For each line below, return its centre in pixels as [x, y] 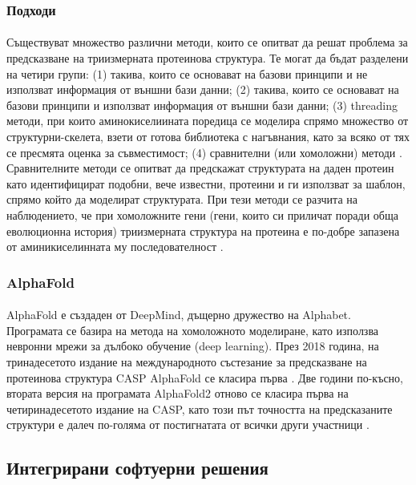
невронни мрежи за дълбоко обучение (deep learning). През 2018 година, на [193, 346]
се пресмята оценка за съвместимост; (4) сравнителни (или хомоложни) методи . [204, 152]
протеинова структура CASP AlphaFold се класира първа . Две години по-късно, [205, 377]
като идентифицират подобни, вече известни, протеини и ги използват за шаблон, [206, 183]
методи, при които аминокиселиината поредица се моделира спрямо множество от [208, 121]
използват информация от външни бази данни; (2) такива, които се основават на [203, 89]
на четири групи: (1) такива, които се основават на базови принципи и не [187, 73]
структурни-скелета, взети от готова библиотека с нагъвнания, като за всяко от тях [208, 136]
